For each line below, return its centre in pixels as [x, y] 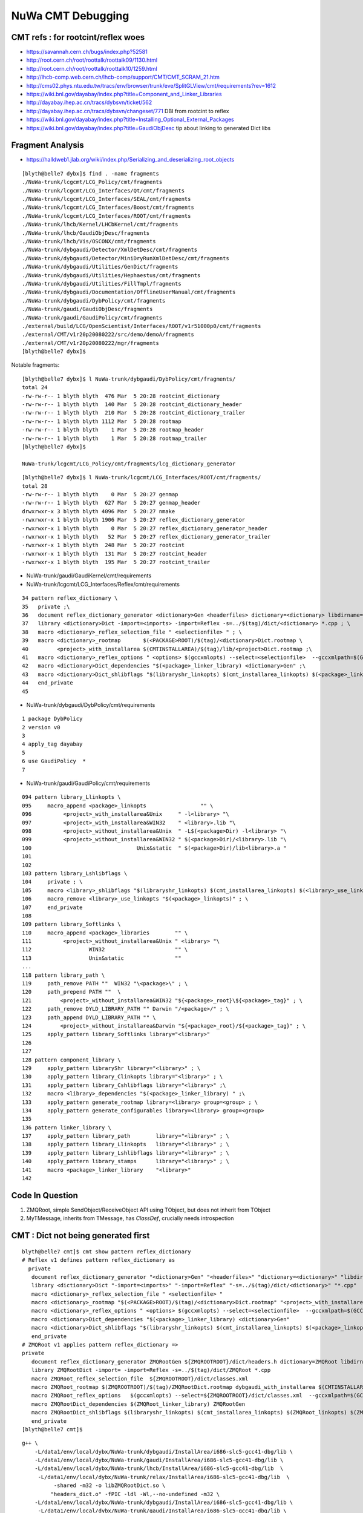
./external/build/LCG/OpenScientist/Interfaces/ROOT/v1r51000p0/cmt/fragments [142, 326]
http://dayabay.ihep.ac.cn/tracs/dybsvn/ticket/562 [89, 102]
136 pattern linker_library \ [67, 1127]
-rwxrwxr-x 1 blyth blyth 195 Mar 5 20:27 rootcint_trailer [116, 562]
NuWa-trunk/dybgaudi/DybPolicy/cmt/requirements [91, 704]
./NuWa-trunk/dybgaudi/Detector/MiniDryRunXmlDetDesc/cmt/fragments [126, 258]
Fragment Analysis [47, 145]
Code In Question [45, 1195]
